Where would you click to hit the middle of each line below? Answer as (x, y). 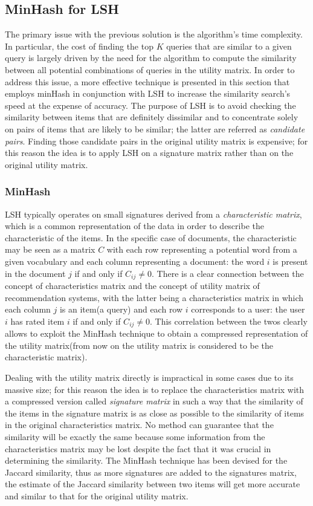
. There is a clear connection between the (227, 273)
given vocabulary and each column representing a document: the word (135, 261)
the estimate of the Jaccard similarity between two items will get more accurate (153, 484)
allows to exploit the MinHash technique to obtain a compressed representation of (156, 333)
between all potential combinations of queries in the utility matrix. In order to (150, 69)
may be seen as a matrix (50, 249)
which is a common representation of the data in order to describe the (134, 226)
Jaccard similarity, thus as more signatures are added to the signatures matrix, (151, 472)
